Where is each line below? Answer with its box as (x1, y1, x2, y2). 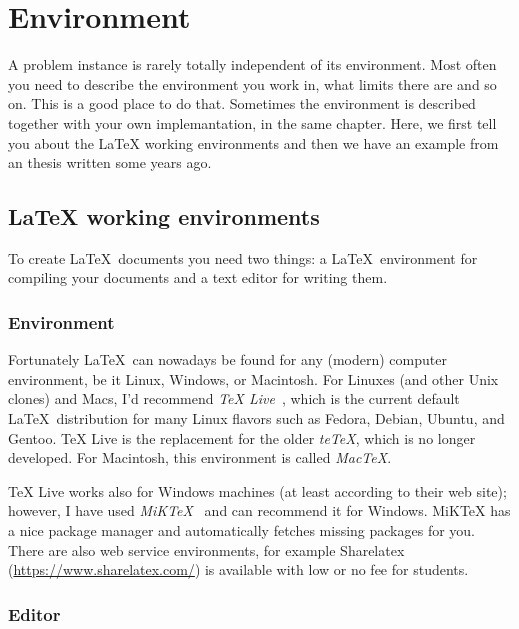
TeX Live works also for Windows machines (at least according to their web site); (8, 480, 507, 501)
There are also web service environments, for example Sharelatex (8, 539, 405, 560)
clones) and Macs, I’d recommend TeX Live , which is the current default (8, 388, 460, 409)
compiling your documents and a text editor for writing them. (8, 267, 388, 288)
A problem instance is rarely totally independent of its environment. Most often (8, 54, 497, 75)
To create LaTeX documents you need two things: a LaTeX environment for (8, 247, 478, 268)
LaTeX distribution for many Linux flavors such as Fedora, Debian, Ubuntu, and (8, 408, 505, 429)
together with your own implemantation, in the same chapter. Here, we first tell (8, 112, 497, 133)
